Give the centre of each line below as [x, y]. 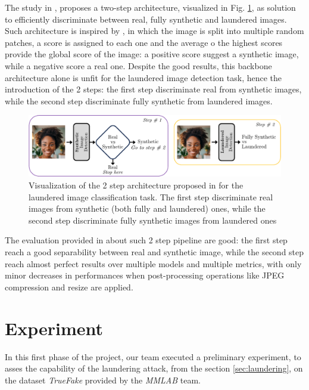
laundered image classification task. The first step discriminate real [151, 196]
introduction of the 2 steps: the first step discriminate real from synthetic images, [153, 89]
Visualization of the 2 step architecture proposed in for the [136, 185]
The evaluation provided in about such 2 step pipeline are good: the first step [146, 240]
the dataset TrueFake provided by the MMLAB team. [103, 380]
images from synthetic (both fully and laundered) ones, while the [147, 208]
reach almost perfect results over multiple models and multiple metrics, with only [153, 263]
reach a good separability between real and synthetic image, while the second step [154, 252]
